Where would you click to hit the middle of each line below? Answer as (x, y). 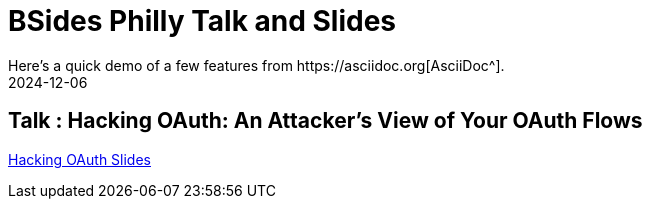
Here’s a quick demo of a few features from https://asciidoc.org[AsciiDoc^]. (256, 65)
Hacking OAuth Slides (79, 159)
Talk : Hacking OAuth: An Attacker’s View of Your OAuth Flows (325, 121)
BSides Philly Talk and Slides (202, 21)
